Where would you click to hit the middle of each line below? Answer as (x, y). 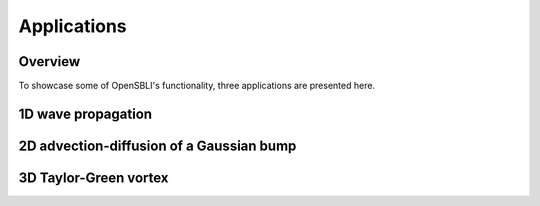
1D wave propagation (85, 113)
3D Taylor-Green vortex (93, 177)
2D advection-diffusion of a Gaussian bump (157, 145)
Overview (49, 61)
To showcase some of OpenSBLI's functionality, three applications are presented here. (196, 86)
